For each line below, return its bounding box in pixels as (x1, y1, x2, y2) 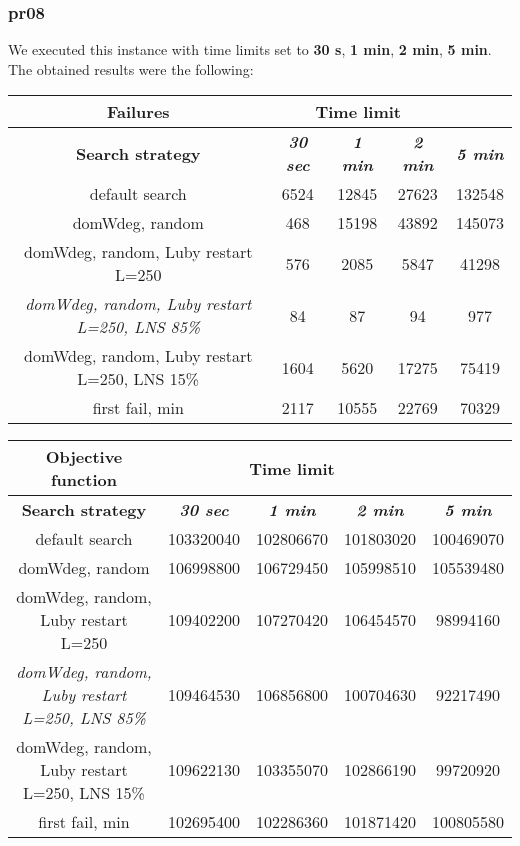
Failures (106, 100, 170, 124)
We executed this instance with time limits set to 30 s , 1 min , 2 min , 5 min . (8, 39, 492, 60)
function (51, 468, 117, 492)
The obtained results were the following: (8, 58, 254, 79)
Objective (45, 445, 123, 469)
